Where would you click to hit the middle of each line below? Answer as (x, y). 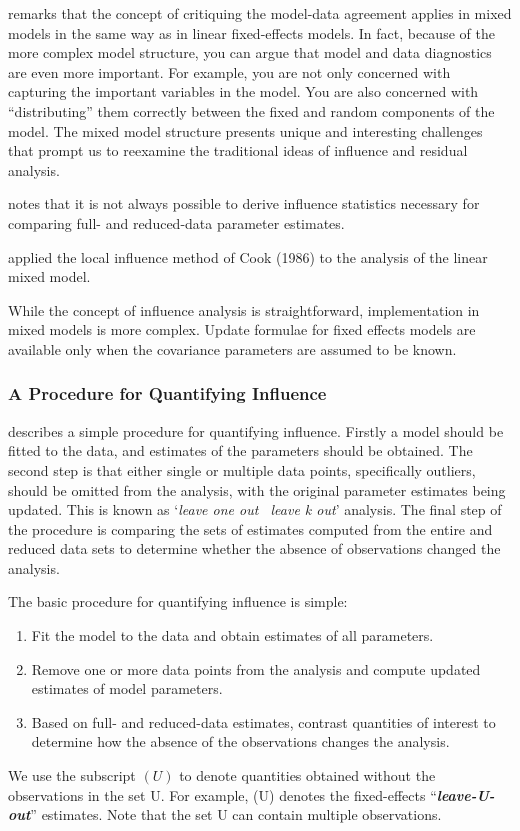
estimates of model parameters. (127, 688)
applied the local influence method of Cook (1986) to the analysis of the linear (248, 256)
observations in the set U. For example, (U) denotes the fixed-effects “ (222, 794)
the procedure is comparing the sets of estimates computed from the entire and (250, 528)
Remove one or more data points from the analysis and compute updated (256, 668)
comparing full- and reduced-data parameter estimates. (176, 222)
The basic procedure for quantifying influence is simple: (178, 601)
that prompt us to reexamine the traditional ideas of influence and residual (238, 150)
